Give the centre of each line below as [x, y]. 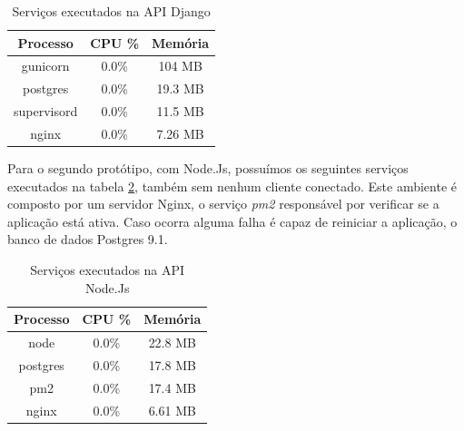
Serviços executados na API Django [111, 11]
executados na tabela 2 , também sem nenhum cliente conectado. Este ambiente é [232, 186]
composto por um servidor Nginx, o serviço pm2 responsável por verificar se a [223, 204]
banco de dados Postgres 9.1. [88, 239]
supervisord [46, 111]
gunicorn [45, 66]
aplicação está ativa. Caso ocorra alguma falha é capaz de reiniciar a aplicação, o [232, 221]
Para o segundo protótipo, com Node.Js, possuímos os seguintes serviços [208, 168]
